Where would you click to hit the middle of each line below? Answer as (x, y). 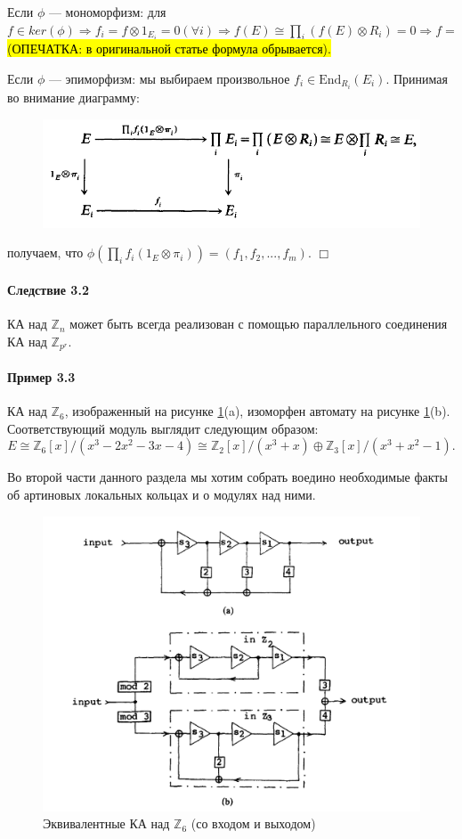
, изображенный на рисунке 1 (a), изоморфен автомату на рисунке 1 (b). (257, 411)
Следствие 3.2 (48, 290)
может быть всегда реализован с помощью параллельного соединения (259, 324)
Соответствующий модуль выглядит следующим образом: (163, 428)
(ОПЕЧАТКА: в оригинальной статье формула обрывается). (169, 49)
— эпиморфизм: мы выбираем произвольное (169, 78)
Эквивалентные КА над (106, 823)
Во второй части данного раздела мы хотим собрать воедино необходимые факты (227, 477)
